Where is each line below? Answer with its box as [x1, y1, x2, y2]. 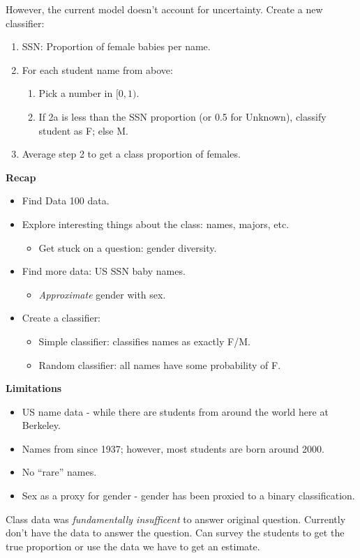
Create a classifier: [22, 310, 101, 325]
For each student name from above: [22, 62, 173, 77]
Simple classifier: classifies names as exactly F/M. [38, 333, 250, 348]
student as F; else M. [38, 123, 128, 137]
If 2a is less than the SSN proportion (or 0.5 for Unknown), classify [38, 109, 327, 123]
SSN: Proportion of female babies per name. [22, 39, 211, 54]
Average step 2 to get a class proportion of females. [22, 146, 241, 161]
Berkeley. [22, 418, 61, 432]
